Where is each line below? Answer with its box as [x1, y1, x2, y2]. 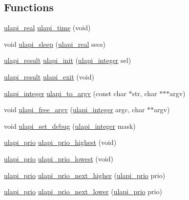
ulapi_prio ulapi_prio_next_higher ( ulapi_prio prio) [4, 170, 166, 180]
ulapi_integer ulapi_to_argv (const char [4, 88, 126, 98]
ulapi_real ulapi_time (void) [4, 22, 91, 33]
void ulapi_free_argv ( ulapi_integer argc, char [4, 104, 145, 115]
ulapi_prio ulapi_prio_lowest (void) [4, 153, 113, 163]
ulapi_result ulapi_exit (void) [4, 71, 94, 81]
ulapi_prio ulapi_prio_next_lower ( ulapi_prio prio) [4, 186, 162, 197]
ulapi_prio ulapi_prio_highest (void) [4, 137, 117, 147]
